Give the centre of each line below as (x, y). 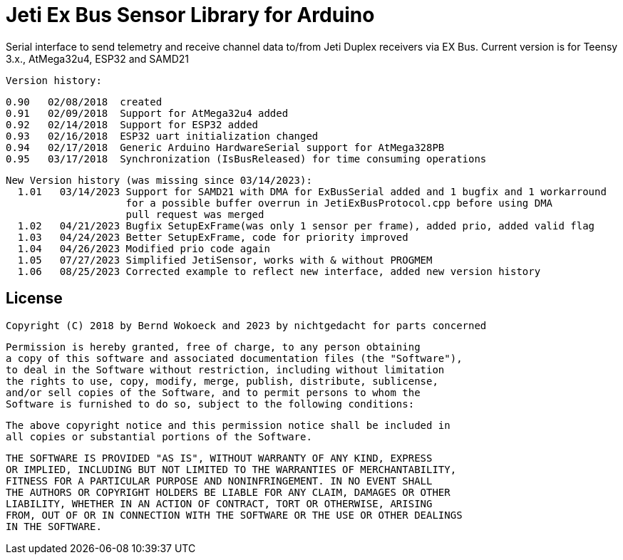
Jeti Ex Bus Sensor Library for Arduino (190, 15)
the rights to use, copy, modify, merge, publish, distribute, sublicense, (222, 381)
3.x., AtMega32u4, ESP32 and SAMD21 (97, 58)
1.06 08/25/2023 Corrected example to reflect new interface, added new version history (279, 271)
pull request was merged (195, 214)
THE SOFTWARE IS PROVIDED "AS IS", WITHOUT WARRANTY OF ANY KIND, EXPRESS (219, 458)
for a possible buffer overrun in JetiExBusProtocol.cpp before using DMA (339, 203)
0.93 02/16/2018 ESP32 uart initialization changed (162, 136)
